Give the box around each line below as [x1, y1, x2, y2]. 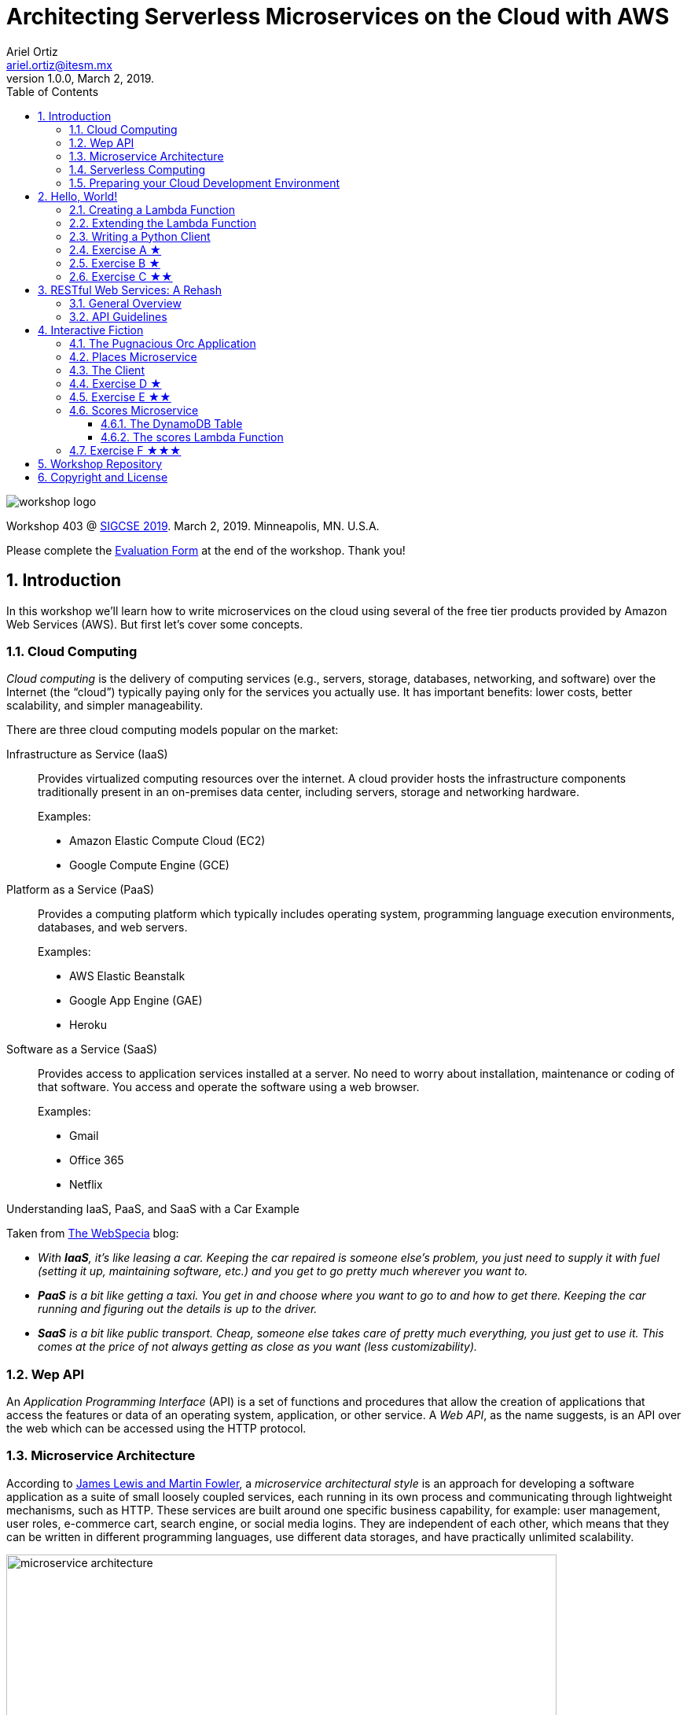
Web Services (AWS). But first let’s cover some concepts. [6, 617, 303, 631]
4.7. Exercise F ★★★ [69, 443, 182, 457]
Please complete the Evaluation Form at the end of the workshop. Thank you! [6, 543, 406, 557]
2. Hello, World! [38, 189, 118, 203]
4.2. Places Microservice [69, 349, 197, 363]
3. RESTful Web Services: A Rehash [38, 282, 222, 297]
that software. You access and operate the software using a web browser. [38, 1080, 420, 1094]
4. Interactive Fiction [38, 323, 144, 337]
